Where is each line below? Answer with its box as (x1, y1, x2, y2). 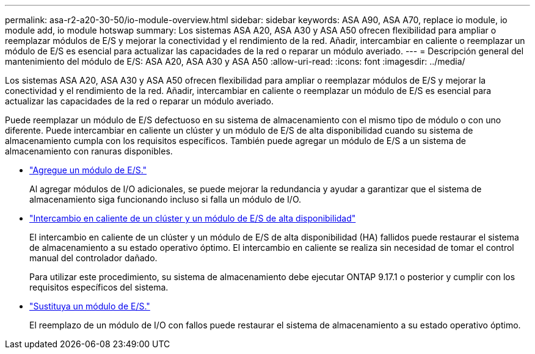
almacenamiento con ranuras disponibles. (5, 146, 173, 156)
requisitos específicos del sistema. (29, 282, 169, 292)
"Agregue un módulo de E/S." (29, 165, 147, 175)
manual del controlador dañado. (29, 253, 158, 263)
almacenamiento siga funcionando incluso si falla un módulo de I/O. (29, 194, 302, 204)
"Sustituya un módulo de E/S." (29, 301, 150, 311)
